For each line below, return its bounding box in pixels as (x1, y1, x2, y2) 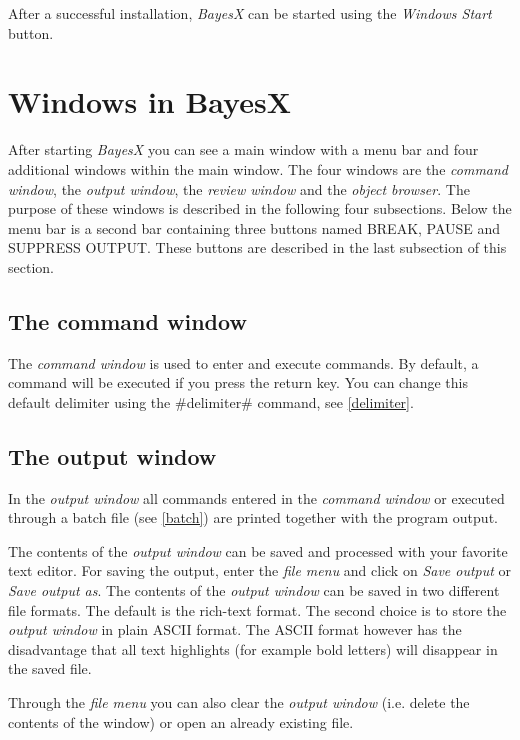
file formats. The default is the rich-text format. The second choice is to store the (8, 599, 507, 620)
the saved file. (8, 658, 92, 679)
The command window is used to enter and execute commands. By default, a (8, 352, 479, 373)
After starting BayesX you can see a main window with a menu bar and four (8, 139, 479, 160)
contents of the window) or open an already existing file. (8, 711, 354, 732)
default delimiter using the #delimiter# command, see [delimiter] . (8, 391, 414, 412)
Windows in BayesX (8, 81, 292, 122)
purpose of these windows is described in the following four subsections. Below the (8, 198, 512, 219)
